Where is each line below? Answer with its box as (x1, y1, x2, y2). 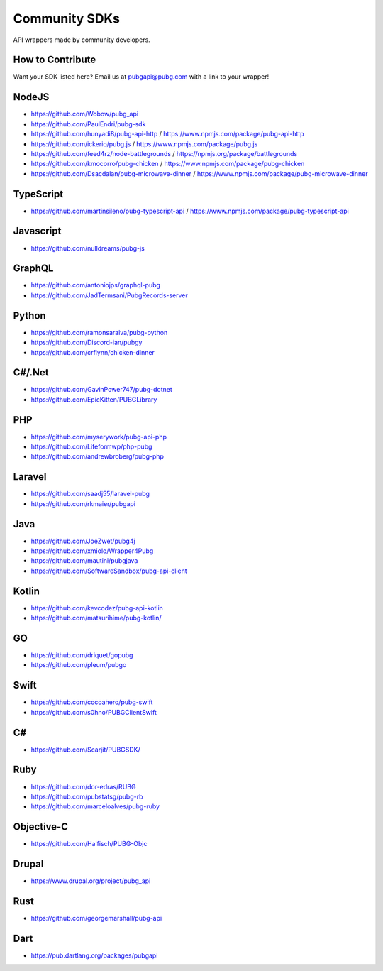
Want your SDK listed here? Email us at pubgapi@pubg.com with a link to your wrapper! (13, 72, 270, 81)
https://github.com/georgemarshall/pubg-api (30, 914, 162, 923)
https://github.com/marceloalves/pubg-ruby (30, 802, 160, 811)
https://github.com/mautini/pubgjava (30, 556, 138, 565)
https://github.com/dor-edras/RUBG (30, 782, 136, 791)
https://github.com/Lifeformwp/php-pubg (30, 442, 152, 451)
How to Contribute (13, 54, 96, 66)
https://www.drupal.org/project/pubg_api (30, 877, 151, 885)
